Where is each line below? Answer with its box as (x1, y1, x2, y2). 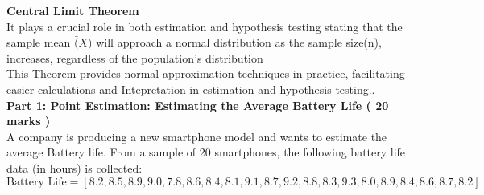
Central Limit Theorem (6, 2, 139, 18)
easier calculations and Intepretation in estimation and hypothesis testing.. (6, 80, 375, 97)
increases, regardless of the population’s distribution (6, 49, 263, 66)
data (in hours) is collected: (6, 159, 143, 176)
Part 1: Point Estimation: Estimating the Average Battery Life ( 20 (6, 96, 389, 113)
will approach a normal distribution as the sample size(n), (96, 34, 382, 51)
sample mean (6, 34, 71, 51)
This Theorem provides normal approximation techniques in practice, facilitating (6, 65, 405, 82)
